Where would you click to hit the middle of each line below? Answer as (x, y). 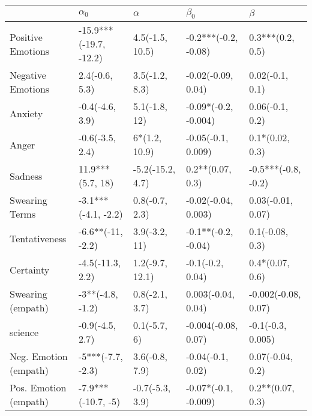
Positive (26, 37)
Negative (28, 75)
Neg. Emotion (39, 356)
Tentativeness (38, 238)
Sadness (26, 176)
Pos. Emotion (38, 388)
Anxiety (26, 113)
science (24, 332)
